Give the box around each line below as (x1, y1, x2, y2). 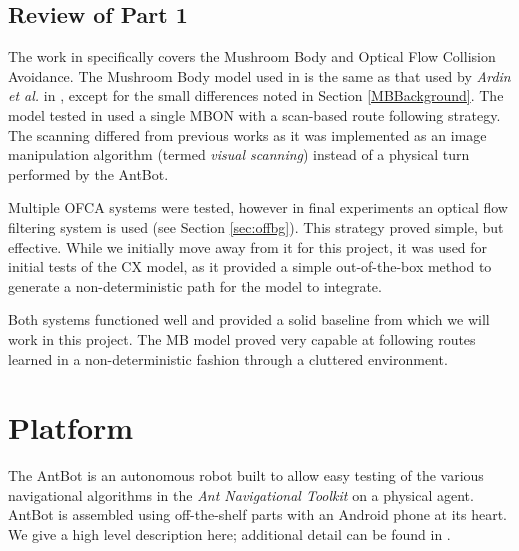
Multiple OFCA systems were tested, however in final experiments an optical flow (8, 197, 508, 218)
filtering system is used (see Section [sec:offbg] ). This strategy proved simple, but (8, 216, 504, 237)
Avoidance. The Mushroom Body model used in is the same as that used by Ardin (8, 65, 511, 86)
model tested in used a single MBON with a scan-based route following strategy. (8, 104, 501, 125)
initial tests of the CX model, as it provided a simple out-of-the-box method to (8, 256, 492, 277)
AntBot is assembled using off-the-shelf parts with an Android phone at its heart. (8, 504, 508, 525)
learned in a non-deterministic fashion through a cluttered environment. (8, 348, 448, 369)
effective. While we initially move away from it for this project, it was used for (8, 236, 488, 257)
